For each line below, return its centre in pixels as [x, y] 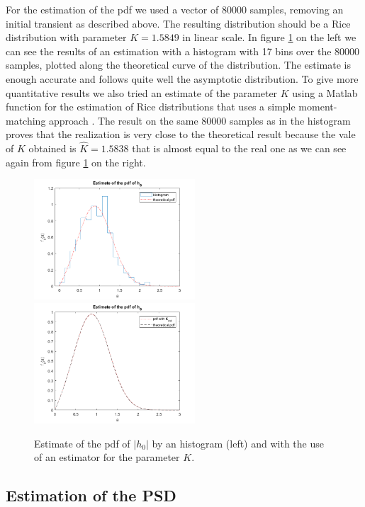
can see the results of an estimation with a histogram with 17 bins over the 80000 [183, 51]
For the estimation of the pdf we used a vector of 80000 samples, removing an [175, 9]
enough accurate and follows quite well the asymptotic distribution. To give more [182, 78]
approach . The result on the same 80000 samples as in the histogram [200, 120]
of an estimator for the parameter [107, 457]
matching [26, 120]
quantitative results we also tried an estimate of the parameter [142, 92]
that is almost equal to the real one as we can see [239, 148]
